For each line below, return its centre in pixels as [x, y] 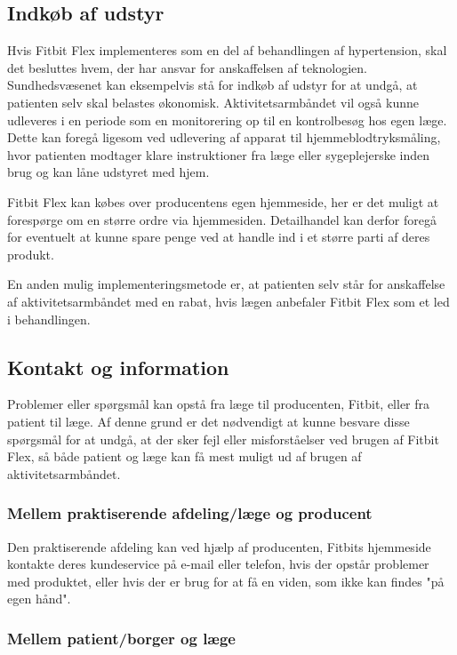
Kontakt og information [118, 367]
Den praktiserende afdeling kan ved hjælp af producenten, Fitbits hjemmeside [219, 546]
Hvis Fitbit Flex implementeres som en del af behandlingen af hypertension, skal [227, 50]
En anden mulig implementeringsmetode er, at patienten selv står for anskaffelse [226, 284]
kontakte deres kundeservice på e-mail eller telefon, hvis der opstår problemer [218, 564]
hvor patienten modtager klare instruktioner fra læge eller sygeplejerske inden [219, 154]
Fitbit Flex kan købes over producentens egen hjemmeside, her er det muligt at [223, 201]
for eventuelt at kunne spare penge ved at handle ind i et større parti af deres [219, 237]
